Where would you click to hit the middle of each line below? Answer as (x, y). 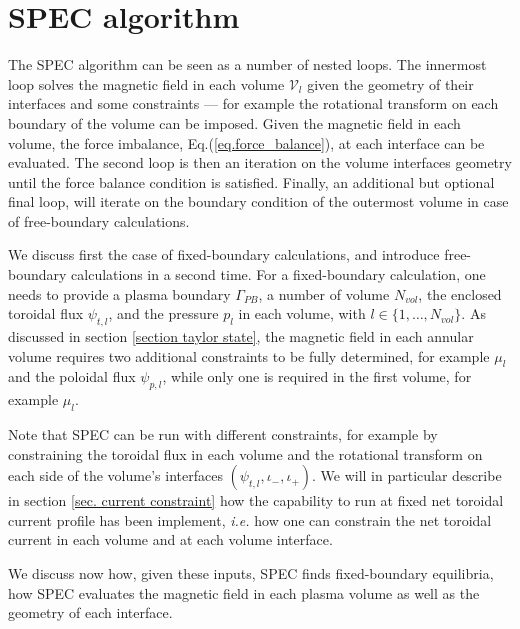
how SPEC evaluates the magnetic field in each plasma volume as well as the (244, 592)
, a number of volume (324, 293)
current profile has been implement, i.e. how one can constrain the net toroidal (250, 519)
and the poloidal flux (72, 376)
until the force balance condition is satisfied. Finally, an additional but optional (251, 181)
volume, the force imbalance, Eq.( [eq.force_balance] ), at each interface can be (246, 142)
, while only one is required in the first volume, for (317, 376)
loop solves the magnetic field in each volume (146, 83)
